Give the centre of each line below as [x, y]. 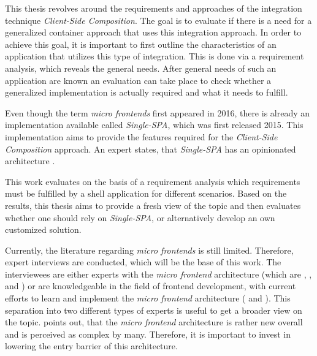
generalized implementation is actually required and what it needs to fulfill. [147, 92]
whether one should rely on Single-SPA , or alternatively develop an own [140, 217]
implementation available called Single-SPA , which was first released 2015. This [154, 125]
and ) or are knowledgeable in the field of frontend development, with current [151, 286]
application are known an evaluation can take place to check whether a [138, 80]
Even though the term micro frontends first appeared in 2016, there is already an [158, 112]
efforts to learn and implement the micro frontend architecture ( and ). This [148, 298]
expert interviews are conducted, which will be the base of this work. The [143, 262]
